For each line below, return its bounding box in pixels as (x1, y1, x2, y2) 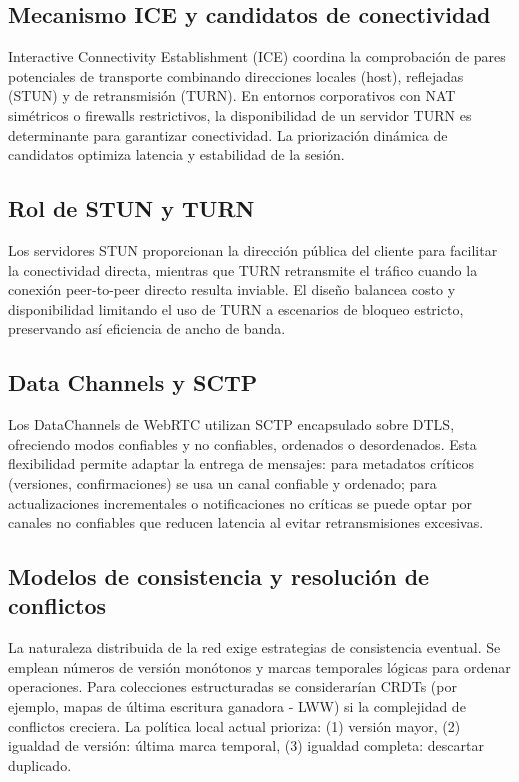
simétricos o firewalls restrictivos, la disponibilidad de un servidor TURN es (8, 104, 472, 125)
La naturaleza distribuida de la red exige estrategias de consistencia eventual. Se (8, 637, 501, 658)
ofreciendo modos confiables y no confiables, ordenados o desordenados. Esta (8, 433, 477, 454)
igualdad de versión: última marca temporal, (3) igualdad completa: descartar (8, 735, 484, 756)
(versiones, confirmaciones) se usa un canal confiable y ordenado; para (8, 472, 437, 493)
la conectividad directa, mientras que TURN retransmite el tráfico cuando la (8, 259, 478, 280)
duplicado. (8, 754, 72, 775)
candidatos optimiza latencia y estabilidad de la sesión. (8, 144, 345, 165)
